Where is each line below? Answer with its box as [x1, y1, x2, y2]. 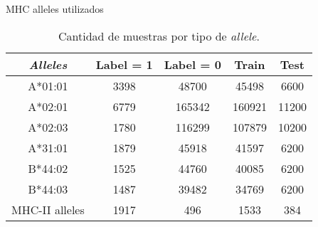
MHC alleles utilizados [6, 1, 104, 16]
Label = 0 [164, 56, 221, 73]
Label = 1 [95, 56, 153, 73]
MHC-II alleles [11, 201, 85, 218]
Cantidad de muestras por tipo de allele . [58, 27, 260, 44]
